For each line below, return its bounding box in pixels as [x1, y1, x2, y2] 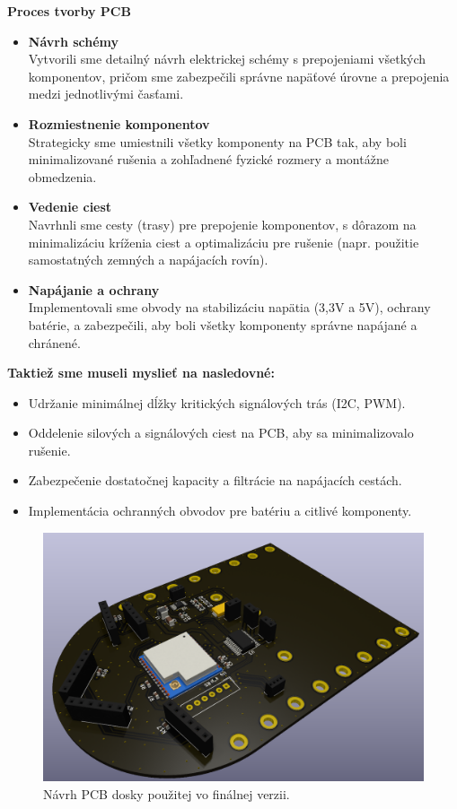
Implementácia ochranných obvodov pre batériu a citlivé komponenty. [28, 501, 412, 520]
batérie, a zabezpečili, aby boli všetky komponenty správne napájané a [28, 315, 417, 334]
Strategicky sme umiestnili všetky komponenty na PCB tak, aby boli [28, 132, 407, 151]
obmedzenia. [28, 167, 97, 186]
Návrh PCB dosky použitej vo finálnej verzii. [43, 784, 290, 803]
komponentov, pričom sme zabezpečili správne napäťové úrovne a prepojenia [28, 66, 450, 85]
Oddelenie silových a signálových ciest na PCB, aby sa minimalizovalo [28, 423, 414, 442]
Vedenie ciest [28, 197, 112, 216]
